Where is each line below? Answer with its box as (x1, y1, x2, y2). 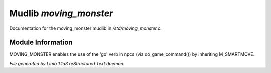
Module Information (9, 38, 73, 47)
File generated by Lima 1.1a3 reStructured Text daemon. (9, 60, 125, 66)
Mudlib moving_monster (9, 8, 113, 19)
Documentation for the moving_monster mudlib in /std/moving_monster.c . (9, 25, 162, 31)
